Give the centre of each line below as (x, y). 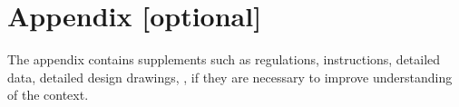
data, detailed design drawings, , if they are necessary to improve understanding (230, 77)
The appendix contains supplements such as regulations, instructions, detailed (224, 59)
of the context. (48, 95)
